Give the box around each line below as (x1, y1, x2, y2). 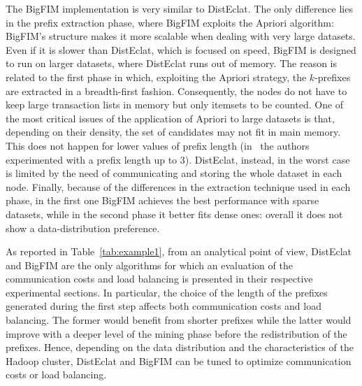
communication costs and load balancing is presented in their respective (6, 271, 313, 286)
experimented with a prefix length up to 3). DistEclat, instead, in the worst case (6, 152, 350, 166)
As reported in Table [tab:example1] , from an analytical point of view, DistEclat (6, 244, 352, 259)
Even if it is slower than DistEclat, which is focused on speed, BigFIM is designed (6, 42, 356, 57)
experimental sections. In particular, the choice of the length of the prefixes (6, 285, 328, 299)
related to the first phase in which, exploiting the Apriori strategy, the (6, 69, 307, 84)
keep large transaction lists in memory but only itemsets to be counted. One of (6, 97, 344, 112)
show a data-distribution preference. (6, 220, 160, 235)
